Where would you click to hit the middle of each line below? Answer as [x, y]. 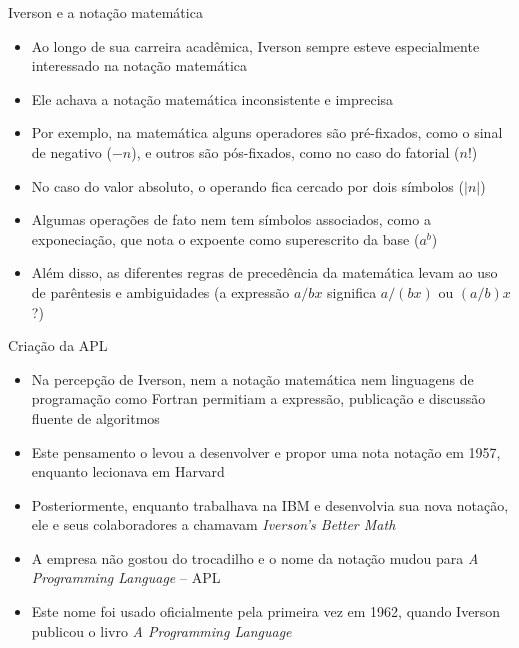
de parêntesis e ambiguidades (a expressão [160, 291]
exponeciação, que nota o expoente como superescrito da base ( [225, 238]
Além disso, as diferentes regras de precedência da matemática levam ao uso [264, 272]
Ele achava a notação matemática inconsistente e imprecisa [212, 98]
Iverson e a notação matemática [105, 12]
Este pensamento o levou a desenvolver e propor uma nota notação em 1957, [266, 451]
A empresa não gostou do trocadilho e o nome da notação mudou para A [255, 557]
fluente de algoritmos [95, 417]
